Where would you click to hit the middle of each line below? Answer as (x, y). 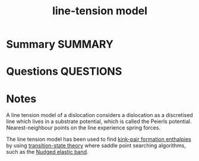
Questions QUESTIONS (64, 72)
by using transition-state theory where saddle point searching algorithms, (96, 146)
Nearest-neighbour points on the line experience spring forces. (83, 128)
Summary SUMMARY (60, 44)
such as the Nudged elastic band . (47, 152)
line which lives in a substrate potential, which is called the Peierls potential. (99, 121)
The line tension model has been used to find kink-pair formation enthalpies (99, 139)
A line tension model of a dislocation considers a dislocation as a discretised (99, 115)
